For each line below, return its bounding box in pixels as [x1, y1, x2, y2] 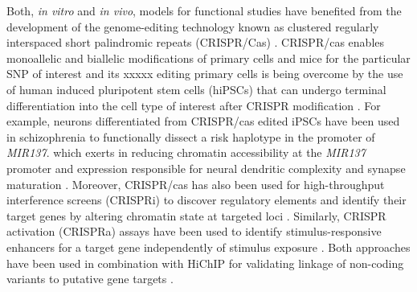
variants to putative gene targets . [6, 270, 174, 287]
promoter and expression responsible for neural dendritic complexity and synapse [6, 159, 406, 176]
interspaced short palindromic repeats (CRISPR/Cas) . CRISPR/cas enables [6, 34, 385, 51]
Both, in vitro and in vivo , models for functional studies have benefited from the [6, 2, 402, 19]
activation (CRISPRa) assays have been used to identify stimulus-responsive [6, 223, 382, 240]
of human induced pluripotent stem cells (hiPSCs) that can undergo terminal [6, 80, 386, 97]
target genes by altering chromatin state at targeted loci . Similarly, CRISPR [6, 207, 386, 224]
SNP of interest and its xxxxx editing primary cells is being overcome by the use [6, 65, 403, 82]
